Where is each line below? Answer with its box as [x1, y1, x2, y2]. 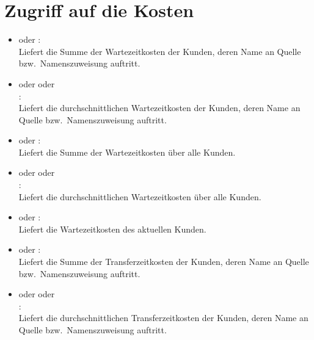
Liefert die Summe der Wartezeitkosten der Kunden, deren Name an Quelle [18, 45, 301, 57]
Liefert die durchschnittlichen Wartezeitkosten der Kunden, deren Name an [18, 101, 301, 114]
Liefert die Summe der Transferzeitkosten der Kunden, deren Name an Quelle [18, 255, 309, 268]
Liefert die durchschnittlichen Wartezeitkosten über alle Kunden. [18, 190, 261, 203]
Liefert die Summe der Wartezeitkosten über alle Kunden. [18, 145, 236, 158]
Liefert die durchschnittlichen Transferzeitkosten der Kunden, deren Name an [18, 311, 309, 324]
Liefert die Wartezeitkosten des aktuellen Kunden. [18, 222, 206, 235]
